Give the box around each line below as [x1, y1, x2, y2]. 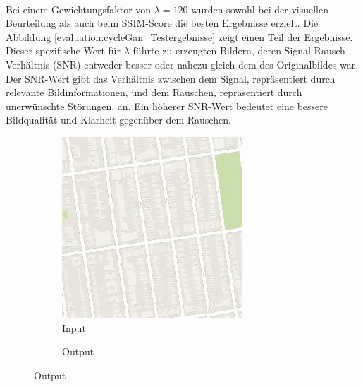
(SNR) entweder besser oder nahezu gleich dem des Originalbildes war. [53, 56, 359, 71]
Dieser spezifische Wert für [6, 43, 121, 58]
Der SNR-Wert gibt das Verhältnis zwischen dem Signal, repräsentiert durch [6, 71, 336, 85]
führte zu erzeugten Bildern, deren [133, 43, 281, 58]
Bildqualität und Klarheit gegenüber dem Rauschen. [6, 112, 231, 127]
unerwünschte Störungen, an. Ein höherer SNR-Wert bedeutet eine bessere [6, 98, 328, 113]
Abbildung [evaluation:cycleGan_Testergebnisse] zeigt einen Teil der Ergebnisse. [6, 29, 353, 44]
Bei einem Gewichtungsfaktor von [6, 1, 152, 16]
